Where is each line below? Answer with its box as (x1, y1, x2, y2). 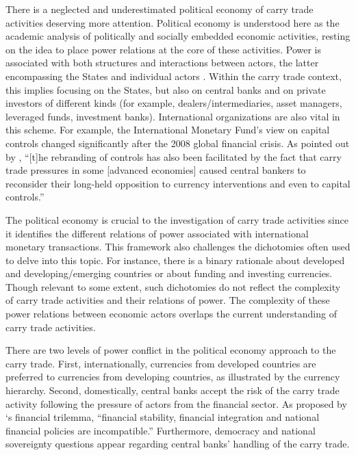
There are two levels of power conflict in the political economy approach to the (5, 343, 336, 357)
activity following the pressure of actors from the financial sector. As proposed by (5, 396, 347, 411)
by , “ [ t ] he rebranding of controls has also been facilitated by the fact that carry (5, 149, 342, 164)
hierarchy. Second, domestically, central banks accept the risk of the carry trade (5, 383, 340, 398)
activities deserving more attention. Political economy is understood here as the (5, 15, 340, 29)
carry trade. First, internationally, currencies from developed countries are (5, 356, 316, 370)
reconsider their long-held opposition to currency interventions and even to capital (5, 176, 351, 190)
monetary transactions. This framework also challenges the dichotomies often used (5, 239, 351, 254)
